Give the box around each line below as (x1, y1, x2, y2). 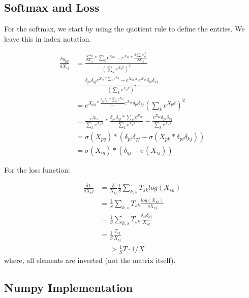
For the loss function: (4, 164, 70, 175)
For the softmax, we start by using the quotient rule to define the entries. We (4, 23, 245, 34)
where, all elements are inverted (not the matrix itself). (4, 255, 176, 266)
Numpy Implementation (4, 280, 133, 295)
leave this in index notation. (4, 33, 91, 44)
